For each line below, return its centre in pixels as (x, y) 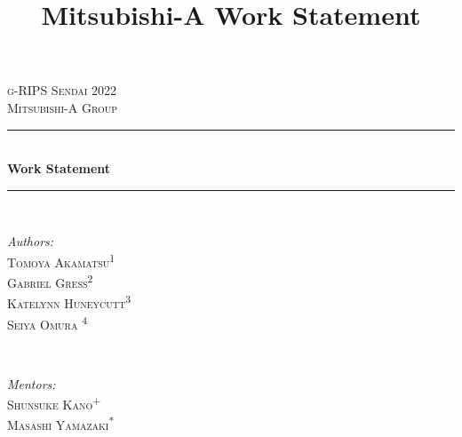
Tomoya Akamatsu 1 (61, 260)
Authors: (31, 241)
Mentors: (32, 383)
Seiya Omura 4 (47, 322)
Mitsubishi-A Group (63, 107)
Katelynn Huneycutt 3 (69, 302)
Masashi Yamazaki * (61, 424)
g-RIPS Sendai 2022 (62, 90)
